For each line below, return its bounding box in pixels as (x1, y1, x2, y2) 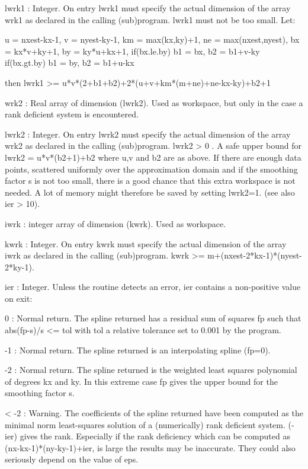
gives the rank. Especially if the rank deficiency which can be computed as (20, 430, 290, 442)
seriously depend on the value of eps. (5, 453, 139, 465)
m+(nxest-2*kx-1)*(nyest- (207, 249, 302, 261)
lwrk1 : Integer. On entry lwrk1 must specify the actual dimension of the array (5, 2, 291, 14)
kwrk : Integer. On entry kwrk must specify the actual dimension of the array (5, 237, 287, 250)
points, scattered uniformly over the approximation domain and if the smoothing (5, 162, 298, 175)
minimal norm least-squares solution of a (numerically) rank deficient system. (5, 418, 285, 430)
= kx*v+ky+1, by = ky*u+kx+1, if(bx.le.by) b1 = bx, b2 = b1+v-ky (5, 44, 260, 57)
